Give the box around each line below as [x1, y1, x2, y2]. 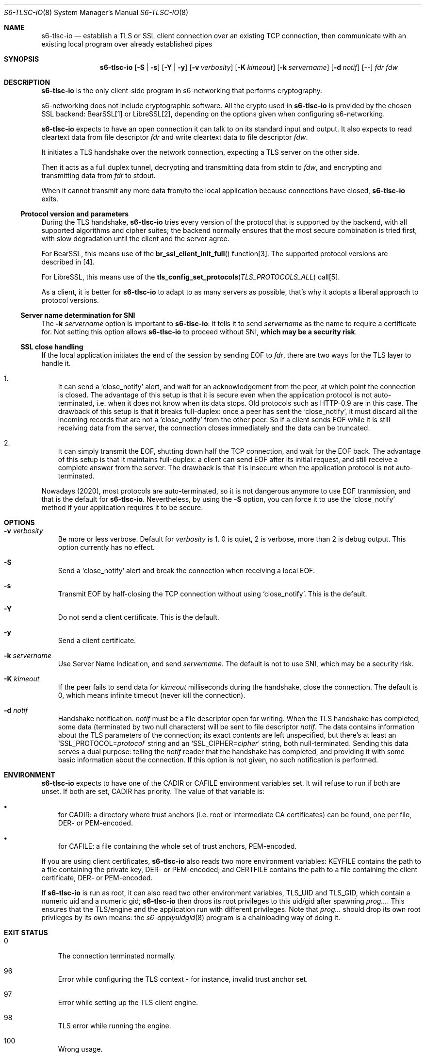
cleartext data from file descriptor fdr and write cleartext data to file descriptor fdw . [41, 133, 308, 141]
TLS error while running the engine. [58, 1022, 171, 1030]
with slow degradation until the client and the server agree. [41, 234, 229, 243]
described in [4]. [41, 258, 95, 266]
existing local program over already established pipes [41, 40, 212, 48]
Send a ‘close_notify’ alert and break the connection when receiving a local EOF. [58, 566, 315, 575]
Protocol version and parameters [20, 210, 129, 218]
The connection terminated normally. [58, 952, 176, 960]
